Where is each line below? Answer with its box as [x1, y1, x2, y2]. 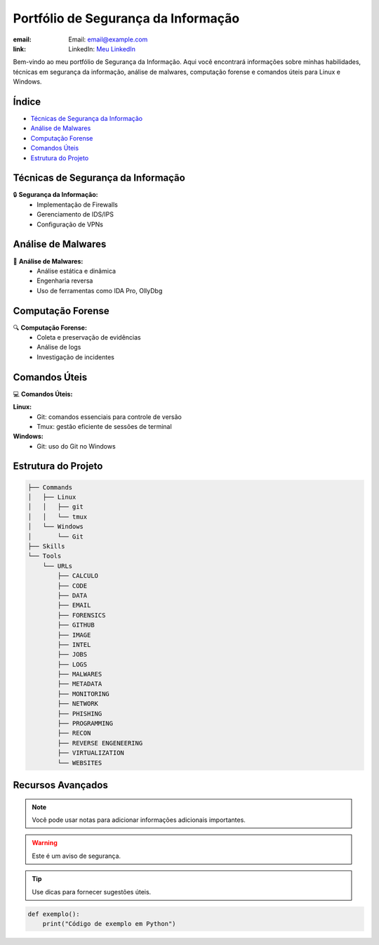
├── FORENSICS [57, 611, 106, 619]
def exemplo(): [27, 910, 80, 918]
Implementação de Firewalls [36, 200, 119, 209]
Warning [32, 839, 58, 847]
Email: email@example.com [68, 35, 148, 44]
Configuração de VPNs [36, 220, 103, 229]
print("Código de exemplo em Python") [42, 920, 176, 927]
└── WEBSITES [57, 759, 102, 766]
